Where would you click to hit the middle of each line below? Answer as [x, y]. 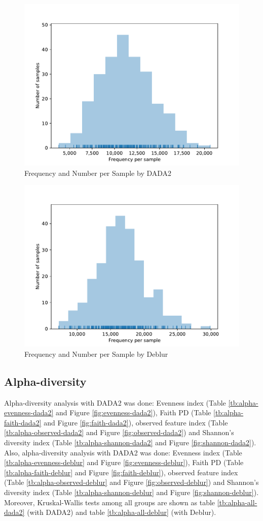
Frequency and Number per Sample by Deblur [96, 354]
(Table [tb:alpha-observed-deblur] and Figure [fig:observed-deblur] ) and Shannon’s [131, 482]
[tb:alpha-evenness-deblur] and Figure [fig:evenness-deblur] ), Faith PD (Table [124, 462]
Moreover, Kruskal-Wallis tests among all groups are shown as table [110, 502]
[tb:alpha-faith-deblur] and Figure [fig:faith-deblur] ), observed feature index [121, 472]
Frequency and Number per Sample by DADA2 [98, 173]
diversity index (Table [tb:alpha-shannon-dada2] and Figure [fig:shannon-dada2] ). [130, 442]
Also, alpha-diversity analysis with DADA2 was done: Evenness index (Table [123, 452]
